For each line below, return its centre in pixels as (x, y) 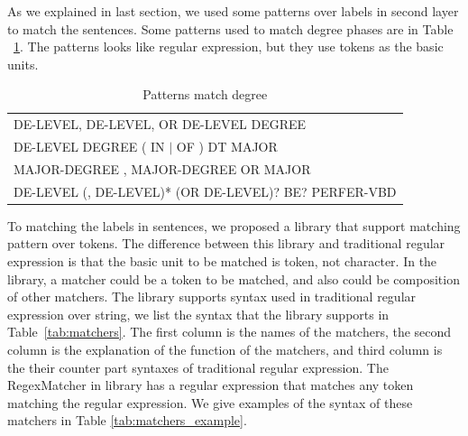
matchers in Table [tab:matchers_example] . (127, 420)
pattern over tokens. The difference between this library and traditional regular (226, 243)
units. (23, 64)
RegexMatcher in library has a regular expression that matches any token (211, 385)
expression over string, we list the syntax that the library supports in (198, 314)
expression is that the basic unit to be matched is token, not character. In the (222, 261)
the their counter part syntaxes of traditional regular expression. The (198, 367)
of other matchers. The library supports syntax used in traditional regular (212, 297)
